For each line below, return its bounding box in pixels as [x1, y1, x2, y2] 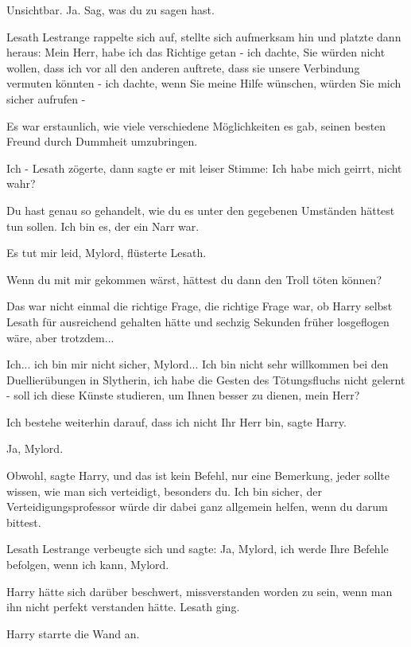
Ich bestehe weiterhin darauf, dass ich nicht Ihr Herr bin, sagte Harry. [6, 413, 347, 430]
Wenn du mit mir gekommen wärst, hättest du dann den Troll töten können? [6, 271, 382, 287]
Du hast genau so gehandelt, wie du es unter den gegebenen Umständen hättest [6, 201, 395, 218]
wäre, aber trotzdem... [6, 329, 114, 345]
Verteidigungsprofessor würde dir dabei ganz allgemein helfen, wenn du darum [6, 498, 388, 515]
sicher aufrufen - [6, 90, 86, 107]
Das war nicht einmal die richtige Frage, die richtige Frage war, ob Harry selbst [6, 298, 393, 314]
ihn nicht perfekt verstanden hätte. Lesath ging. [6, 598, 240, 615]
